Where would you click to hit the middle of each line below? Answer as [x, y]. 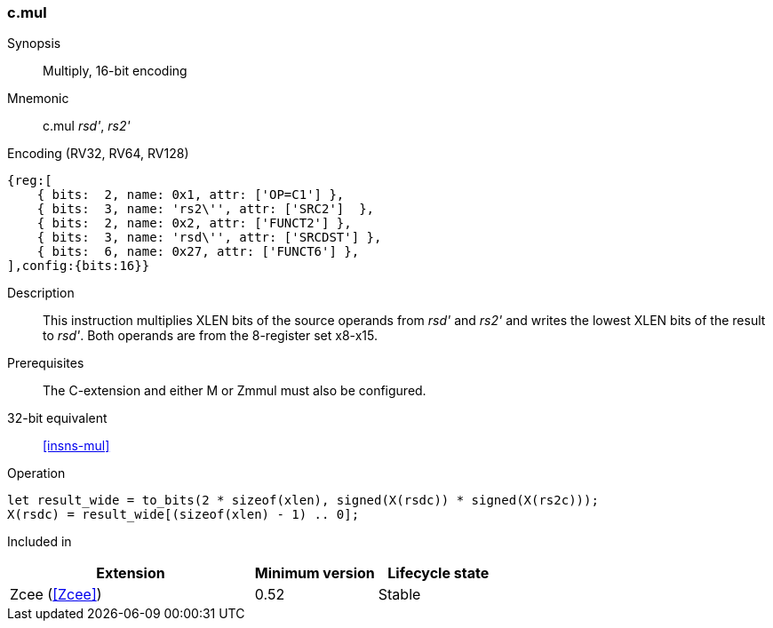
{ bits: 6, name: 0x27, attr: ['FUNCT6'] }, [198, 252]
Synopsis [34, 44]
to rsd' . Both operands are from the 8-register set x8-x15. [211, 336]
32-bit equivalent [57, 418]
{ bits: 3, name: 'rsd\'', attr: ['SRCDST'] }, [209, 238]
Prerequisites [46, 363]
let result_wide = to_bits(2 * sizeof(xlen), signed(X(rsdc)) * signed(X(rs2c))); [303, 501]
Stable [399, 595]
